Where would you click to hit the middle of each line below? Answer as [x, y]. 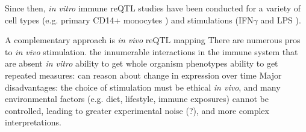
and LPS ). [281, 19]
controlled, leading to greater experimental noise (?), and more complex [137, 110]
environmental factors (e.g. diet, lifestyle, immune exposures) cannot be [137, 99]
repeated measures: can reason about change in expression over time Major [143, 75]
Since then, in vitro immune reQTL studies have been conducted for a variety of [153, 8]
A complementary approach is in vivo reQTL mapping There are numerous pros [153, 40]
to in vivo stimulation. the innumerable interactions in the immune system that [151, 51]
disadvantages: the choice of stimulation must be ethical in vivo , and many [143, 87]
